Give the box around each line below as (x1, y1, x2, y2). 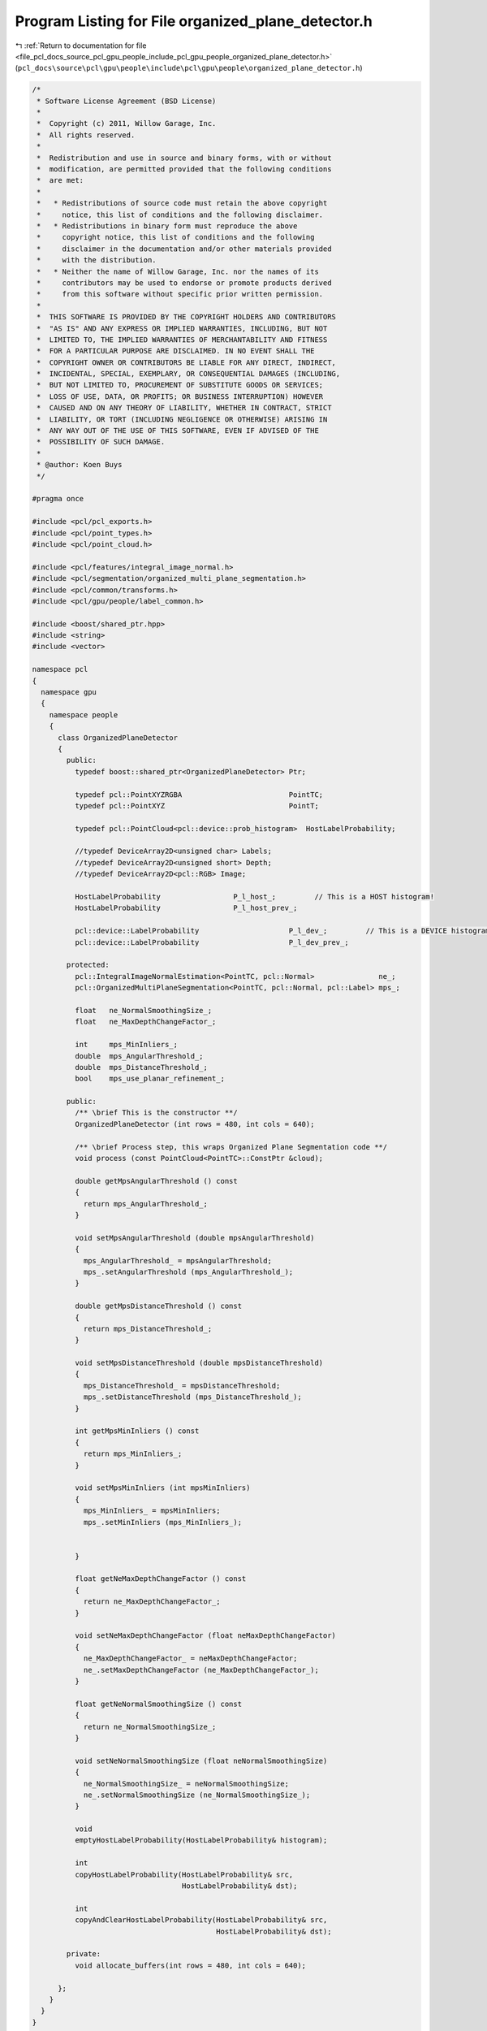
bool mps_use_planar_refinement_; (74, 1074, 225, 1084)
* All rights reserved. (37, 130, 136, 140)
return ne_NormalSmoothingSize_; (83, 1722, 217, 1731)
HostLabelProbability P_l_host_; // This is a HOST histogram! (74, 892, 434, 902)
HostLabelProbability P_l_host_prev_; (74, 903, 298, 913)
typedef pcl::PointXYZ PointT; (74, 801, 320, 810)
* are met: (37, 175, 84, 185)
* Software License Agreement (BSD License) (37, 96, 217, 106)
